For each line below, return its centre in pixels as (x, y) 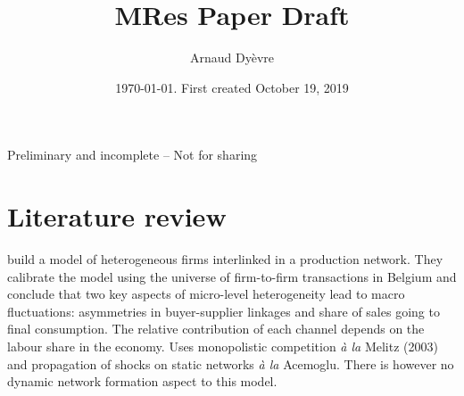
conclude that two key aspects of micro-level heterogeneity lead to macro (206, 294)
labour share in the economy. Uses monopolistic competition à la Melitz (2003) (223, 346)
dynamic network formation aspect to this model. (142, 381)
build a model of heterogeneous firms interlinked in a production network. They (225, 259)
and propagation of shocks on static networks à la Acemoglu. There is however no (231, 363)
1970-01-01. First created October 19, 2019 (232, 87)
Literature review (117, 216)
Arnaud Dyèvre (232, 58)
